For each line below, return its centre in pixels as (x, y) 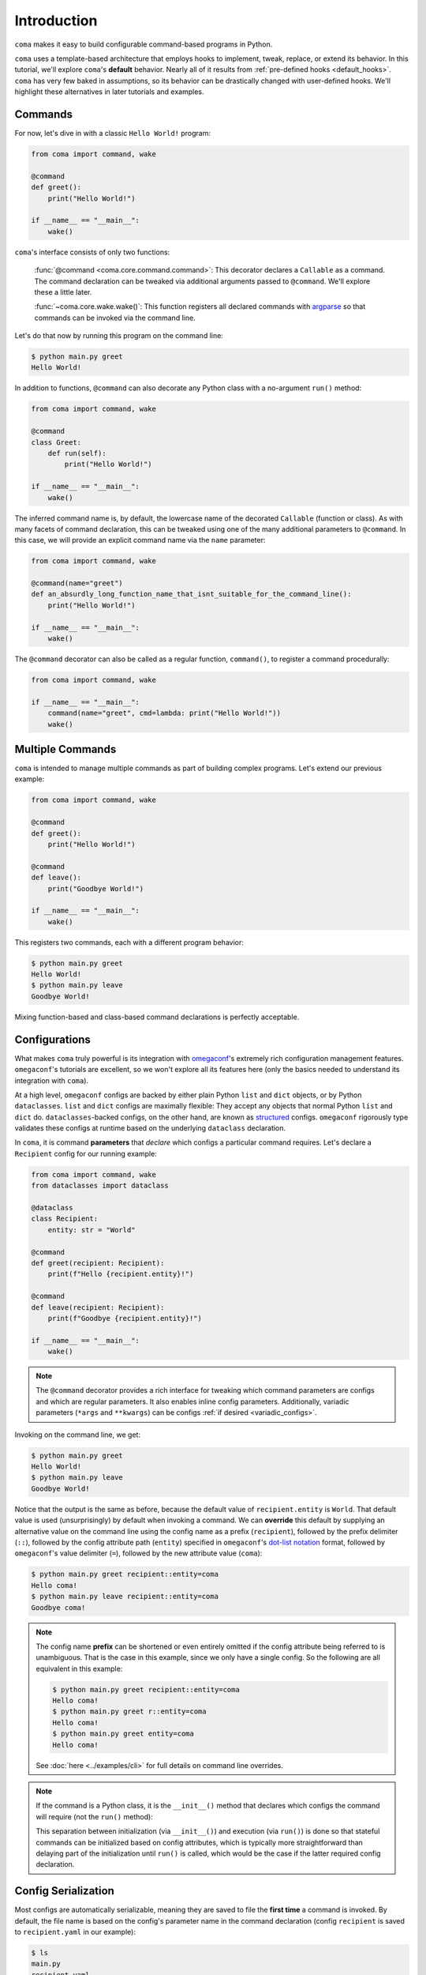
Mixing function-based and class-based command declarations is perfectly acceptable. (157, 1017)
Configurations (52, 1039)
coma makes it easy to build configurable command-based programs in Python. (144, 44)
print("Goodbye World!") (96, 888)
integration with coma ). (52, 1080)
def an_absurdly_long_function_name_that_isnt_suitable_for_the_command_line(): (191, 594)
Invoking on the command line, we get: (78, 1435)
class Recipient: (65, 1219)
